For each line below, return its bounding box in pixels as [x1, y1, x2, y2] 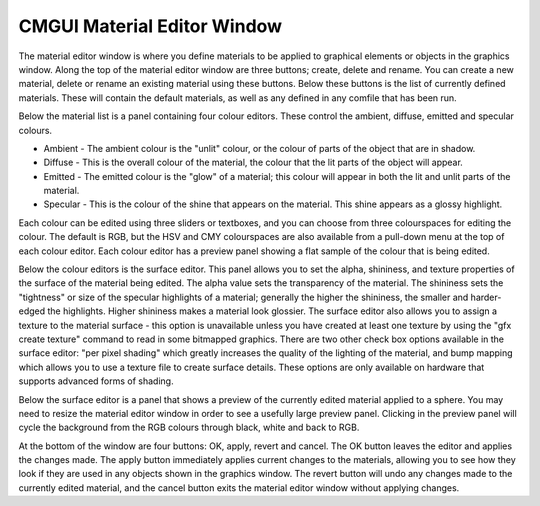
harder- [470, 291, 502, 303]
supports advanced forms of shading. [18, 375, 174, 387]
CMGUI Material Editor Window [18, 15, 283, 37]
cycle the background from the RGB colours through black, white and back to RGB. [18, 421, 360, 434]
